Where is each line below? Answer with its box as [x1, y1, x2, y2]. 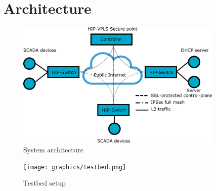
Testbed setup [23, 178, 66, 188]
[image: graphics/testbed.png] [23, 163, 126, 171]
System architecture [23, 144, 84, 154]
